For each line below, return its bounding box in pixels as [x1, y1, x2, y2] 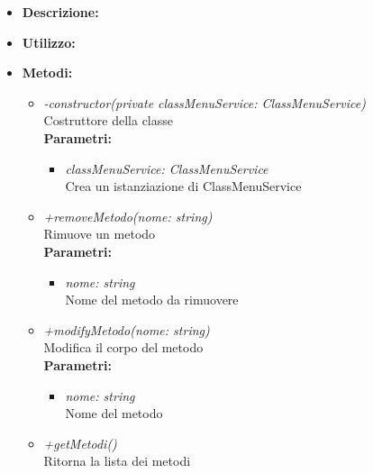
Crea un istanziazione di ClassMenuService [65, 177, 302, 196]
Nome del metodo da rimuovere [65, 290, 239, 309]
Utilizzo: [22, 32, 76, 51]
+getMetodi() [43, 433, 117, 452]
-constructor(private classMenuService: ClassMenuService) [43, 93, 366, 112]
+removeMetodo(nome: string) [43, 206, 213, 225]
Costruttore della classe [43, 111, 173, 130]
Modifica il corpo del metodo [43, 338, 204, 357]
